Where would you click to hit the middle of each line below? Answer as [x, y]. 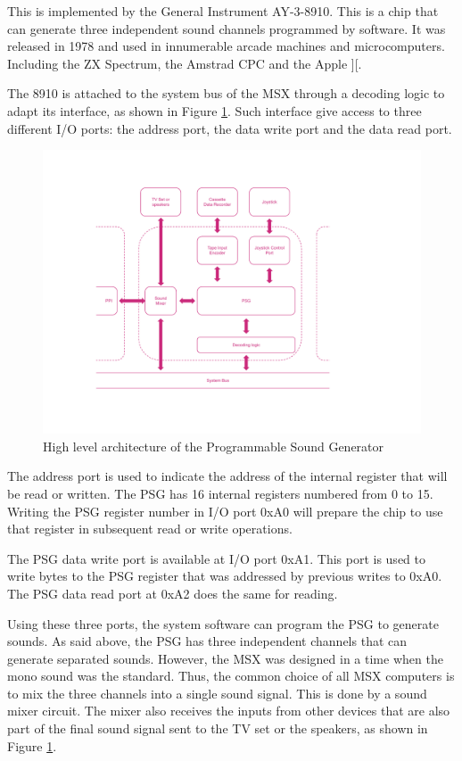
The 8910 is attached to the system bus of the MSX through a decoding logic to [226, 93]
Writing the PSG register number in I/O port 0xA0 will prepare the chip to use [225, 511]
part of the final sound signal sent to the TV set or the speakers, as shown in [218, 728]
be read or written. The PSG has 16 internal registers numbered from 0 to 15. [220, 493]
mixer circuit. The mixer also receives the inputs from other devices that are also [229, 711]
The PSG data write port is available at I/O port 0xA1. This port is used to [216, 558]
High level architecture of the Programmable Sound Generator [214, 446]
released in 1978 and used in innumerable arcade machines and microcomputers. [226, 46]
